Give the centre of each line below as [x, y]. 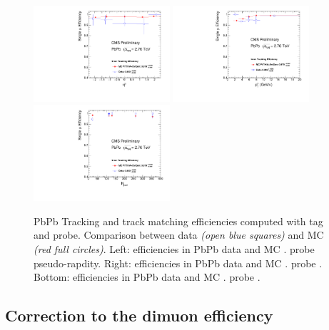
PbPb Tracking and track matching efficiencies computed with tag [178, 221]
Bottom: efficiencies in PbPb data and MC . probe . [147, 277]
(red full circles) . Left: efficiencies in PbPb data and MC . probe [174, 249]
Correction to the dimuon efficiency [139, 315]
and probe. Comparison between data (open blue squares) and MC [179, 235]
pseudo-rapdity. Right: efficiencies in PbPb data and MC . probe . [178, 263]
